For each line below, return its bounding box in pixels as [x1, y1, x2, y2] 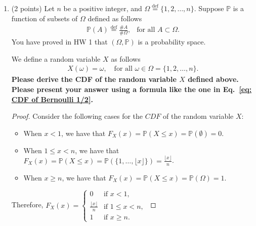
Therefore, [11, 199, 44, 210]
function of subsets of [11, 13, 78, 23]
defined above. [188, 74, 239, 84]
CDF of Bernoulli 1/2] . [11, 94, 93, 104]
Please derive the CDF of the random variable [11, 74, 177, 84]
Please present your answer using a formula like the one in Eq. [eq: [11, 84, 252, 95]
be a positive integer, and [63, 3, 142, 13]
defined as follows [88, 13, 142, 23]
